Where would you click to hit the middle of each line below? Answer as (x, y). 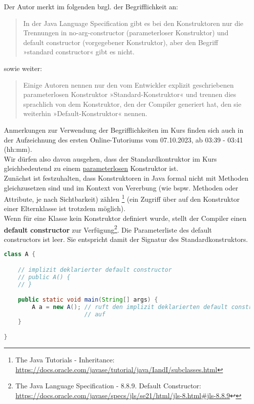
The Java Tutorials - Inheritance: (65, 360)
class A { (20, 254)
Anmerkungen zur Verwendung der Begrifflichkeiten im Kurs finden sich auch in (124, 130)
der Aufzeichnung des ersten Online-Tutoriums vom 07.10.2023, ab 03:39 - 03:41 (124, 139)
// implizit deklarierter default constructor (95, 270)
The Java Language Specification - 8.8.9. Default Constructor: (108, 386)
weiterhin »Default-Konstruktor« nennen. (85, 113)
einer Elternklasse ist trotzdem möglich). (65, 208)
